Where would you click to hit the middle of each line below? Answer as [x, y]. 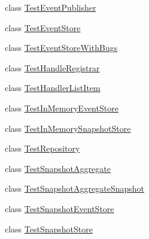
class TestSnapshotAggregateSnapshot [74, 188]
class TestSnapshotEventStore [60, 208]
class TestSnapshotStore [49, 229]
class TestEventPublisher [51, 7]
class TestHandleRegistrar [52, 67]
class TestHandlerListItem [53, 88]
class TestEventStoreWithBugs [61, 48]
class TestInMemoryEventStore [62, 108]
